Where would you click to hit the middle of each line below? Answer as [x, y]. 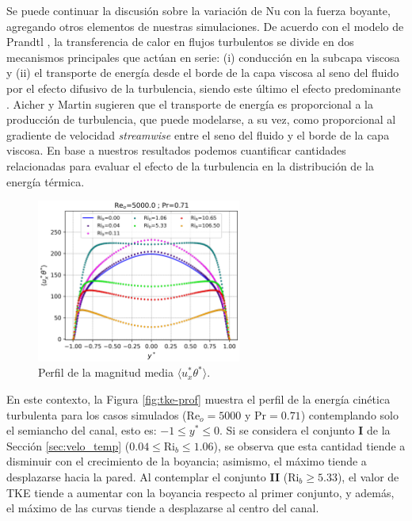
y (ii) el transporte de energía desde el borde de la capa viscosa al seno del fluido [203, 73]
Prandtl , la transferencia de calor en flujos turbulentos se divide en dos [180, 42]
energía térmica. [46, 181]
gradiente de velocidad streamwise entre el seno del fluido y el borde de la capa [198, 134]
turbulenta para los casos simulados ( [97, 414]
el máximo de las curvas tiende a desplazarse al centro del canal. [163, 508]
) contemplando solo [349, 414]
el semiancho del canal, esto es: [82, 430]
